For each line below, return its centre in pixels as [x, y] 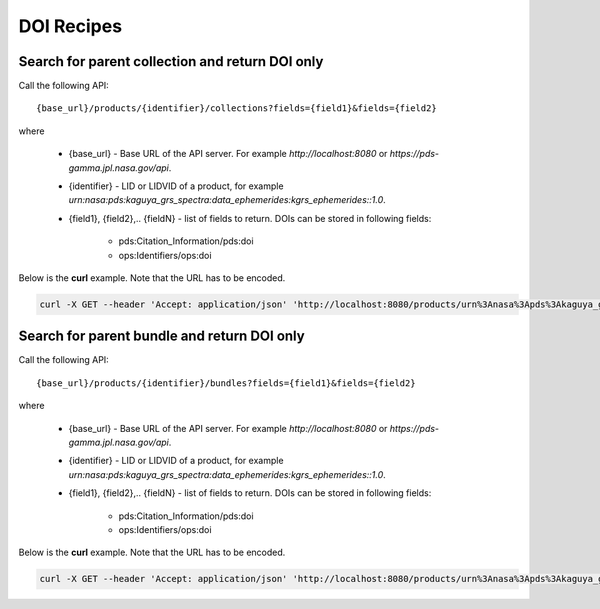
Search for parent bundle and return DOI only [161, 336]
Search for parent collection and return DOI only [171, 61]
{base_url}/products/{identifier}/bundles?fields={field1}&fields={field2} [226, 383]
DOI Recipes [70, 26]
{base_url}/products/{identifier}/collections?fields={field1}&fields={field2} [236, 108]
